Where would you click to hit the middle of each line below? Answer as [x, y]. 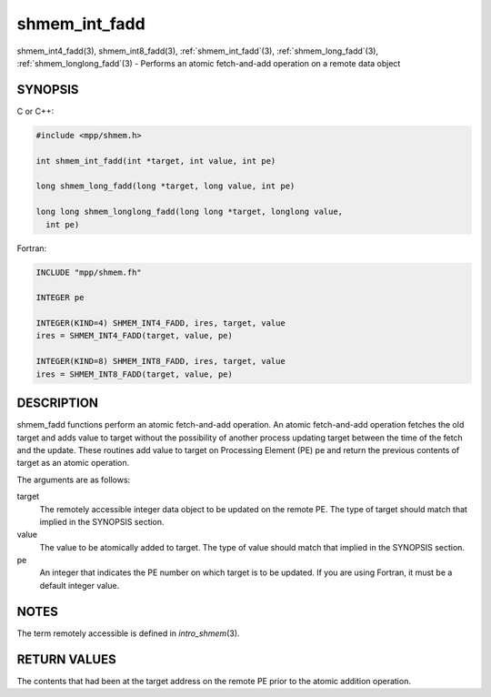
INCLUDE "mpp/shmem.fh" [89, 272]
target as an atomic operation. [73, 463]
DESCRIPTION [58, 404]
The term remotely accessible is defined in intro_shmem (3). [128, 633]
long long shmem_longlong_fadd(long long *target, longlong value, [190, 212]
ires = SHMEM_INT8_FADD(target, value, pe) [135, 374]
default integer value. [80, 585]
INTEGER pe [60, 298]
